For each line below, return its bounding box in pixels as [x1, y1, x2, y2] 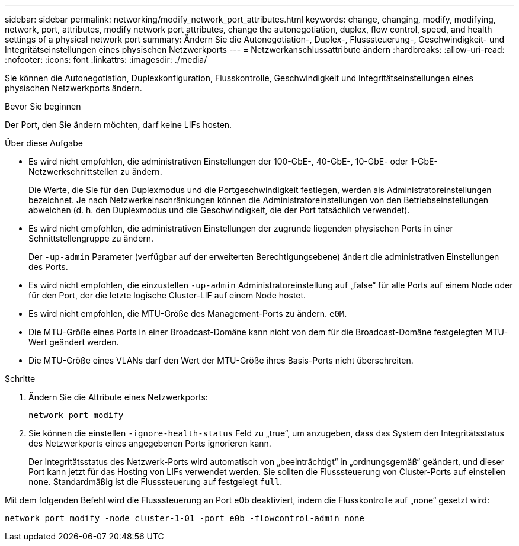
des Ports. [28, 262, 68, 272]
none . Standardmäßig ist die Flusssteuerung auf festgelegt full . [28, 477, 283, 487]
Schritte [5, 374, 36, 384]
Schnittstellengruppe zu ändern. [28, 233, 154, 243]
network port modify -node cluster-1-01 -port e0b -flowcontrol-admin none [5, 513, 364, 523]
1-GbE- [410, 156, 438, 166]
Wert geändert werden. [28, 337, 119, 347]
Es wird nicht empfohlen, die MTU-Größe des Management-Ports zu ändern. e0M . [28, 309, 347, 319]
